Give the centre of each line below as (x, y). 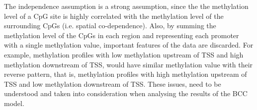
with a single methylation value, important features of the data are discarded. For (129, 45)
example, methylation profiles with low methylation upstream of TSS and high (124, 54)
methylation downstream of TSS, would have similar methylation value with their (128, 64)
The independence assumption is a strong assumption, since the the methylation (126, 6)
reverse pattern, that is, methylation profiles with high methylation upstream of (126, 74)
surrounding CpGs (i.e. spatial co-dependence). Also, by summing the (110, 26)
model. (14, 103)
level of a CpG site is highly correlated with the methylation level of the (114, 16)
